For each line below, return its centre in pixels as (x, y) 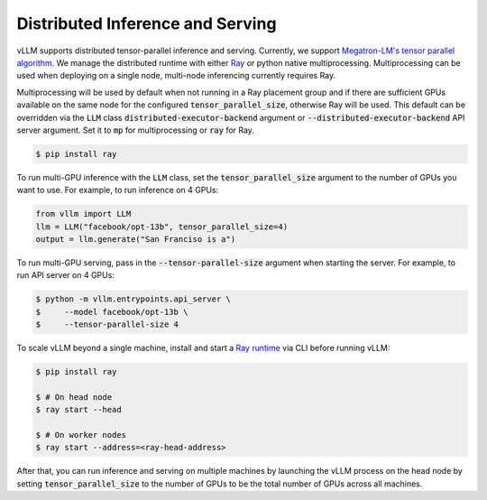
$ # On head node (74, 397)
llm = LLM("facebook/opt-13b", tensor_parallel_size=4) (162, 227)
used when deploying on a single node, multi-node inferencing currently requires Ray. (176, 76)
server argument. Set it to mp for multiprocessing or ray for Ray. (135, 130)
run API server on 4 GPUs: (65, 275)
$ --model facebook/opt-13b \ (112, 312)
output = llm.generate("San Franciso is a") (136, 240)
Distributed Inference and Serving (147, 23)
